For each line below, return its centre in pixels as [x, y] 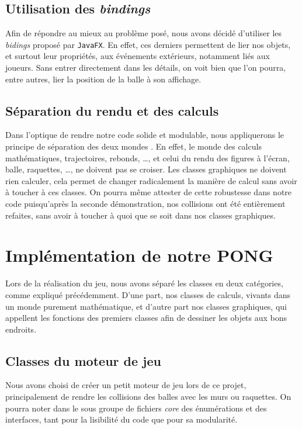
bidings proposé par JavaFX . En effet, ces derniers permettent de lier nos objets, [148, 44]
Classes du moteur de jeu [83, 360]
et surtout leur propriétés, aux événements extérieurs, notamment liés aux [138, 56]
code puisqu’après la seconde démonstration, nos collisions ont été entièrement [145, 203]
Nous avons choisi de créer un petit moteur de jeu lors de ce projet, [126, 385]
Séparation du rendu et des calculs [112, 110]
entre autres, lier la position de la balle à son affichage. [103, 79]
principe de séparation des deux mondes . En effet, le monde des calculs [133, 146]
